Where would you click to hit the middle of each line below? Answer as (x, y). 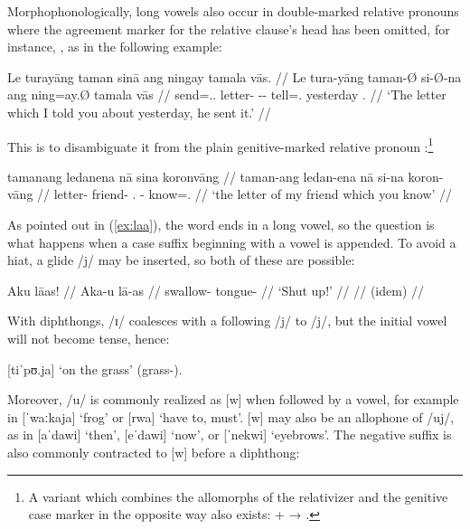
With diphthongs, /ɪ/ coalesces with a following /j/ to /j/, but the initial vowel (227, 321)
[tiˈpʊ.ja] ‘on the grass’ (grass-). (95, 368)
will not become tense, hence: (89, 338)
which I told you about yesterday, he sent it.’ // (139, 112)
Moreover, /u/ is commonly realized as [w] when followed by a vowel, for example (233, 399)
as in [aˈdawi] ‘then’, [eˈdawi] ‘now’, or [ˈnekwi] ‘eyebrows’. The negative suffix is (230, 435)
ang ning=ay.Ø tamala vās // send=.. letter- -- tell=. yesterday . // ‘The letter (227, 94)
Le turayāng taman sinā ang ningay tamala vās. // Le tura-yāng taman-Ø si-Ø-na (235, 76)
